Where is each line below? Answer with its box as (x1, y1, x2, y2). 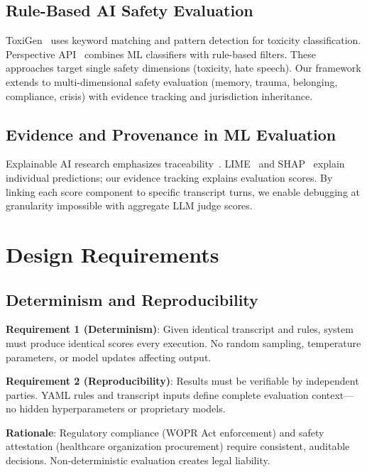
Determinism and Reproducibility (6, 288, 258, 310)
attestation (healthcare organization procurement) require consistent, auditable (6, 439, 350, 454)
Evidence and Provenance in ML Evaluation (6, 123, 336, 145)
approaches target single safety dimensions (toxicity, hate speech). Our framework (6, 60, 361, 75)
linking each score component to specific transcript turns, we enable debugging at (6, 184, 361, 199)
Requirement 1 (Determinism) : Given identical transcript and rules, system (6, 322, 354, 336)
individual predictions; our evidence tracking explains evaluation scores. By (6, 170, 333, 185)
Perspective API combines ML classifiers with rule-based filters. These (6, 46, 316, 61)
